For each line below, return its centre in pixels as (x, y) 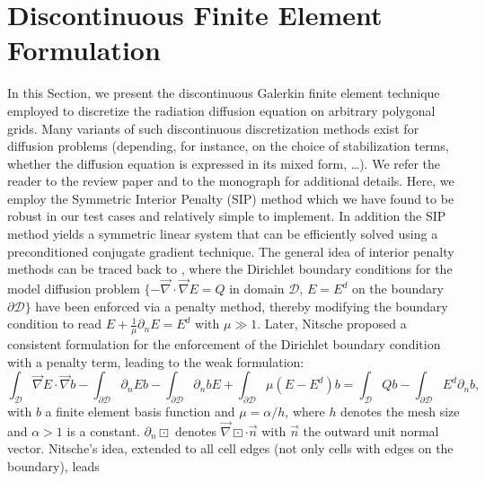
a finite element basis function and (140, 412)
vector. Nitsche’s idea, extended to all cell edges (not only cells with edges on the (230, 448)
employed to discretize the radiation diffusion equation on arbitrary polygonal (221, 110)
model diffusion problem (74, 289)
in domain (257, 289)
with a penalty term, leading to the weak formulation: (156, 361)
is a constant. (103, 430)
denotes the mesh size (400, 412)
